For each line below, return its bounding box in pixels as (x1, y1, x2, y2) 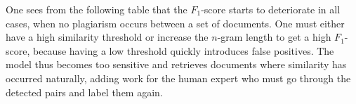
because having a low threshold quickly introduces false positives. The (32, 43, 334, 58)
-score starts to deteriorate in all (201, 2, 341, 16)
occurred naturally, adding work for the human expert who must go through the (6, 70, 351, 85)
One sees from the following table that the (6, 2, 187, 16)
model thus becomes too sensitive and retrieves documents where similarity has (6, 57, 347, 72)
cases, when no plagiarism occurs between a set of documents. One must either (6, 15, 345, 30)
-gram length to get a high (217, 30, 331, 44)
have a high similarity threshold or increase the (6, 30, 209, 44)
